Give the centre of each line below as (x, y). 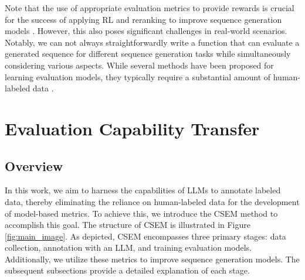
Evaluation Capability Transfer (132, 128)
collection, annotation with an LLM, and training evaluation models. (128, 247)
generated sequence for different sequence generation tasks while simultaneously (148, 54)
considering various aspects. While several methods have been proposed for (139, 65)
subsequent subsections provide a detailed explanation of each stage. (127, 270)
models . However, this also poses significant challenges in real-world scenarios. (146, 31)
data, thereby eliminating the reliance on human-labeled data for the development (152, 201)
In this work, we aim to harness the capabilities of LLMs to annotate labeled (143, 190)
